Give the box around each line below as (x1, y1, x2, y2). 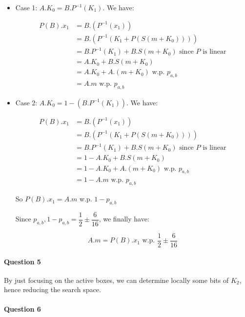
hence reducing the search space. (4, 284, 101, 295)
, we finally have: (99, 214, 149, 224)
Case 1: (15, 2, 38, 12)
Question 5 (4, 256, 41, 266)
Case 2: (15, 97, 38, 107)
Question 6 (4, 303, 41, 314)
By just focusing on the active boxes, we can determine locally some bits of (4, 275, 229, 285)
